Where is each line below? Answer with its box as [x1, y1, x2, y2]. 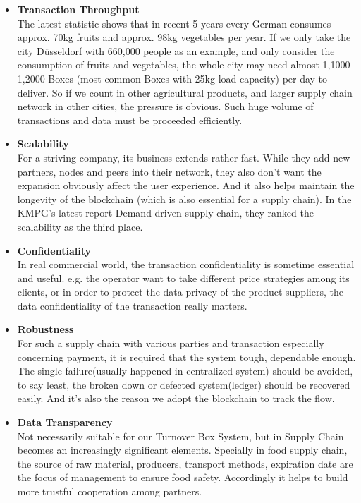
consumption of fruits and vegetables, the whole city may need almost [17, 57, 319, 72]
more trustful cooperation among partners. [17, 484, 202, 498]
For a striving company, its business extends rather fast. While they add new [17, 150, 350, 164]
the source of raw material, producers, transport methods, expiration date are [17, 456, 353, 471]
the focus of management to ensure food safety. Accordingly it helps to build [17, 470, 348, 485]
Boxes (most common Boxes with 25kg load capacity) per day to [48, 71, 328, 85]
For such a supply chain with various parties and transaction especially [17, 336, 324, 351]
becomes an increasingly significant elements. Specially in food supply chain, [17, 442, 348, 457]
